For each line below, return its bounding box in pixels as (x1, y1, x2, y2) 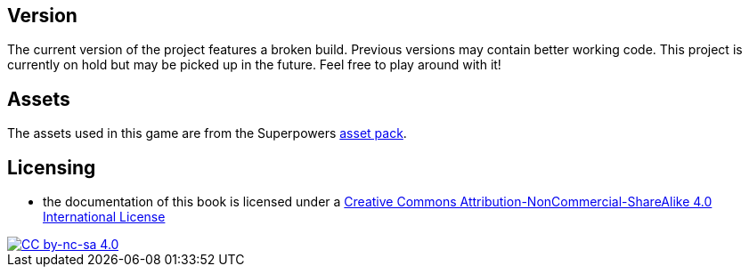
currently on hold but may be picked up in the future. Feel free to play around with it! (7, 57, 501, 73)
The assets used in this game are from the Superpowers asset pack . (7, 125, 407, 141)
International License (43, 209, 166, 225)
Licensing (7, 156, 96, 179)
